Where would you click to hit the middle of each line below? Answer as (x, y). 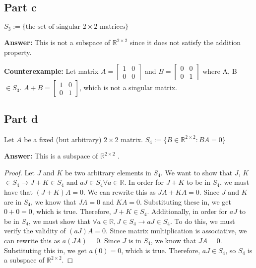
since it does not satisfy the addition (185, 42)
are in (13, 201)
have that (18, 191)
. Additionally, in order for (187, 211)
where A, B (220, 71)
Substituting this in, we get (46, 250)
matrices (112, 27)
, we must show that (59, 221)
